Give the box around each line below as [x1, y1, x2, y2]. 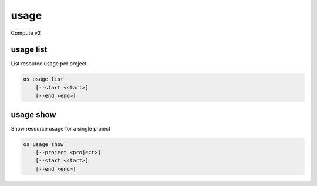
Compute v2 [11, 29, 41, 36]
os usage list [23, 76, 64, 82]
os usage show [23, 141, 64, 147]
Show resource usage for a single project [11, 125, 111, 132]
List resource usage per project [11, 60, 87, 67]
